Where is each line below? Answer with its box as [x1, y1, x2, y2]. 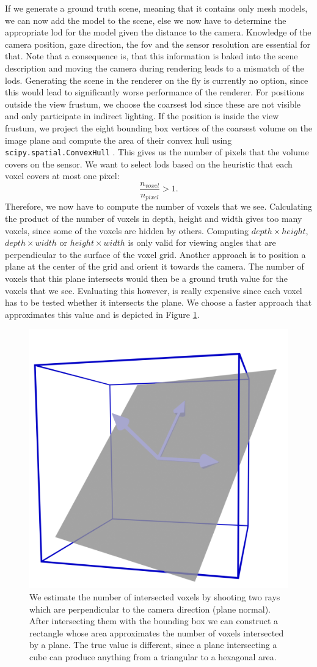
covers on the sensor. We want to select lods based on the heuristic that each [5, 157, 293, 170]
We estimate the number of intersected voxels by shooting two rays [29, 591, 280, 603]
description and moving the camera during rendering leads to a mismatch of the [5, 61, 304, 74]
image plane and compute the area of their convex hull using [5, 133, 232, 146]
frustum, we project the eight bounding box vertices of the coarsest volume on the [5, 121, 312, 134]
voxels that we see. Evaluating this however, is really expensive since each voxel [5, 284, 302, 297]
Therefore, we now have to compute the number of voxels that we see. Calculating [5, 200, 313, 213]
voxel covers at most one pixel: [5, 169, 120, 182]
